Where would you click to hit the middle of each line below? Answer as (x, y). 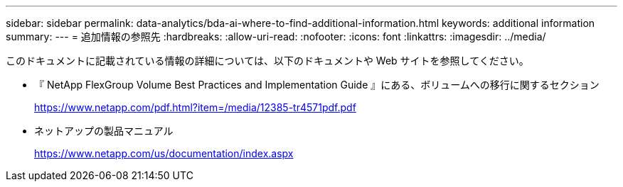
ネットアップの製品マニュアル (104, 131)
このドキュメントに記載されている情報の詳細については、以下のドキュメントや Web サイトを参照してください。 (267, 61)
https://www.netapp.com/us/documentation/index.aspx (164, 153)
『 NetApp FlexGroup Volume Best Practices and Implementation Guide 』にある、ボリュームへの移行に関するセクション (317, 85)
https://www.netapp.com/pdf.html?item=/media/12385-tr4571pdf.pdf (195, 107)
